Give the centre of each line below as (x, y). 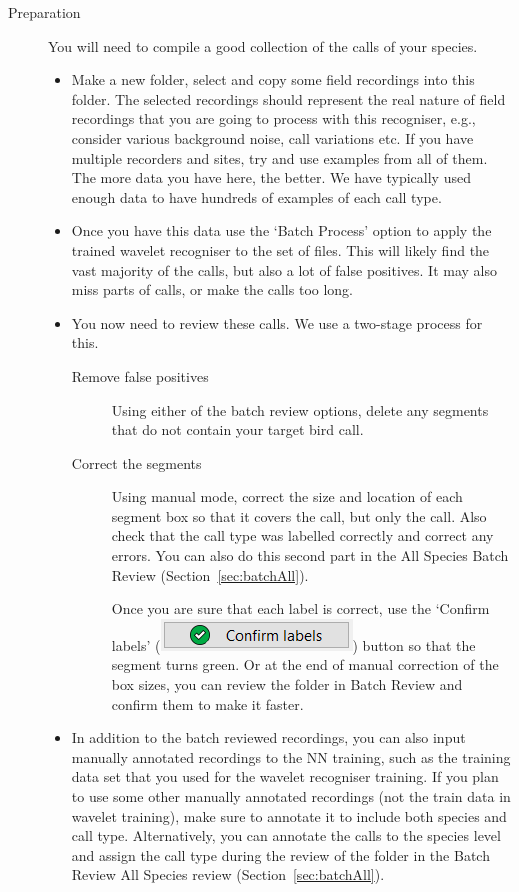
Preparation (44, 12)
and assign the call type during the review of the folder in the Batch (280, 854)
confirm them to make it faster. (207, 703)
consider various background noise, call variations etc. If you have (272, 137)
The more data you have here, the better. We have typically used (271, 177)
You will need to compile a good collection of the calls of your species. (263, 45)
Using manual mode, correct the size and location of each (287, 496)
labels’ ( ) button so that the (293, 644)
